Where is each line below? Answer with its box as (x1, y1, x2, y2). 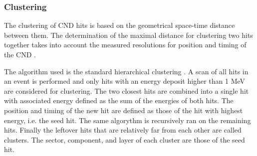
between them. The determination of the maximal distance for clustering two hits (4, 29, 253, 40)
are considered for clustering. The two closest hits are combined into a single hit (4, 85, 249, 96)
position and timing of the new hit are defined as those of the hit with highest (4, 105, 243, 115)
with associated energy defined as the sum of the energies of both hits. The (4, 95, 234, 106)
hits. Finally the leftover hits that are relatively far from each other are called (4, 125, 242, 135)
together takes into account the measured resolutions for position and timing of (4, 39, 247, 50)
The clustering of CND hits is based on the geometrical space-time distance (4, 20, 235, 30)
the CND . (4, 49, 36, 59)
